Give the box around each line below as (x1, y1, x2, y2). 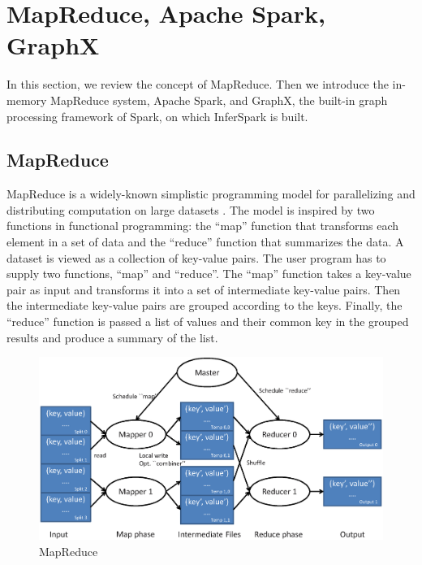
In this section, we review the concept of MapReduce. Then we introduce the (6, 76, 389, 93)
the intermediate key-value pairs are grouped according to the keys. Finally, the (6, 297, 403, 314)
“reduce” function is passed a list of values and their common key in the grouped (6, 313, 409, 330)
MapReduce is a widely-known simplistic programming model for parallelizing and (6, 185, 416, 202)
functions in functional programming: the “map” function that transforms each (6, 217, 399, 234)
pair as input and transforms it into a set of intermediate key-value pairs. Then (6, 280, 401, 298)
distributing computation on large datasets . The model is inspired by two (6, 201, 375, 218)
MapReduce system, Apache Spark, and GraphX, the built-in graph (50, 91, 388, 108)
